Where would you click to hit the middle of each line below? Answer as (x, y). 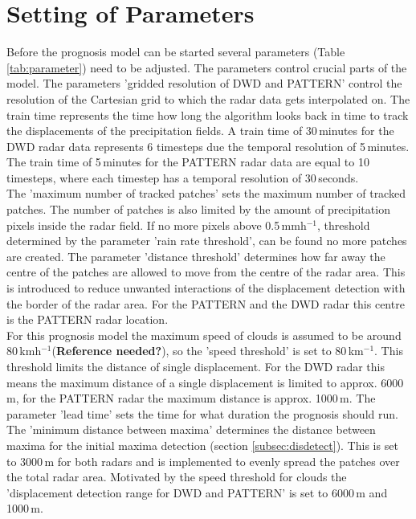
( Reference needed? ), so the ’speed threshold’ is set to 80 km (208, 351)
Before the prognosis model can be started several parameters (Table (176, 52)
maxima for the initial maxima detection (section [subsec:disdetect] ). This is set (202, 445)
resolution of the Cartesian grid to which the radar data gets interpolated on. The (208, 98)
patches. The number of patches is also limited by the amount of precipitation (198, 209)
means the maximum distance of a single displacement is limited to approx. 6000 (205, 382)
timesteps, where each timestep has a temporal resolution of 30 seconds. (183, 177)
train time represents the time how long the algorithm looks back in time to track (208, 114)
